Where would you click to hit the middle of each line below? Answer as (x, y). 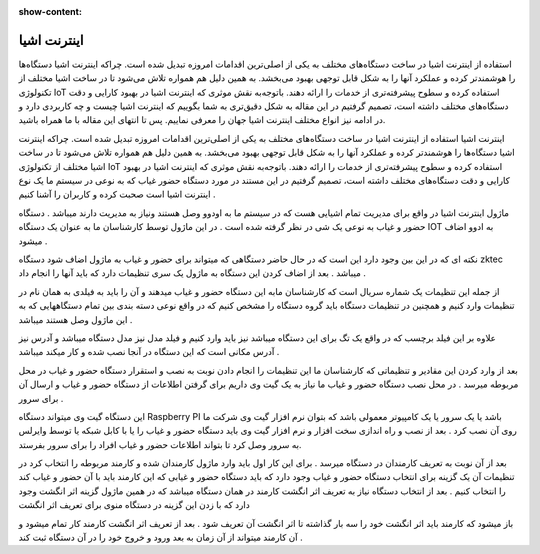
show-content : (50, 11)
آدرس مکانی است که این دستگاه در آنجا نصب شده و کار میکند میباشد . (149, 352)
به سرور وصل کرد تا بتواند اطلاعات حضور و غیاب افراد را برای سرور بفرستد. (160, 444)
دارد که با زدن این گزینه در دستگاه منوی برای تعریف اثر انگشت (134, 505)
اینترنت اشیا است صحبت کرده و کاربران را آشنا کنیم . (117, 194)
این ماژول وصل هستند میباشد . (75, 319)
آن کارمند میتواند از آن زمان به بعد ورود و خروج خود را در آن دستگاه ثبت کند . (161, 537)
